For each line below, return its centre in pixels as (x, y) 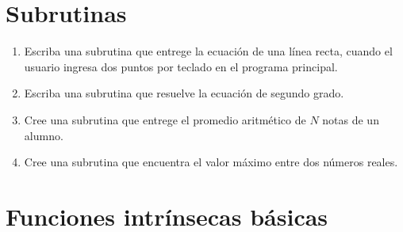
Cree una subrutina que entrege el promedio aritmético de (165, 119)
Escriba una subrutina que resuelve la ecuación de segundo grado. (184, 93)
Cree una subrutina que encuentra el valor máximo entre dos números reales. (211, 162)
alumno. (44, 135)
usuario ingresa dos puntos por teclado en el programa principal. (181, 66)
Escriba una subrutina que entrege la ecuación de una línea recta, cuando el (208, 51)
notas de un (351, 119)
